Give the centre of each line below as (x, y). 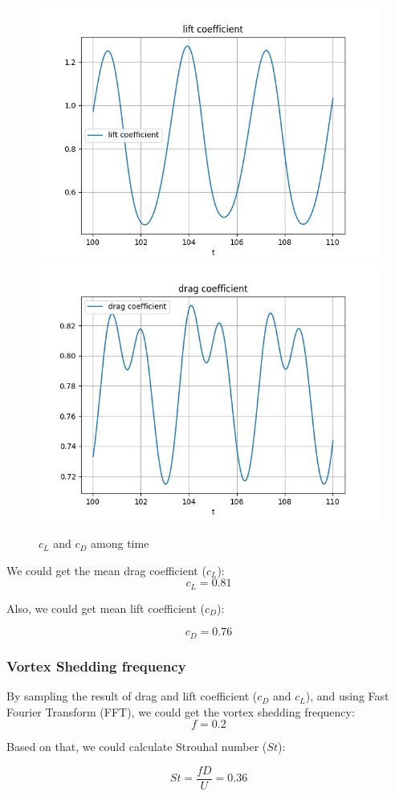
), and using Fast (347, 696)
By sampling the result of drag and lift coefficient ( (132, 696)
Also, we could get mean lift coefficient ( (106, 608)
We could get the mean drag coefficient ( (106, 570)
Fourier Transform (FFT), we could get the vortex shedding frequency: (181, 711)
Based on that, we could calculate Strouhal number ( (137, 747)
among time (120, 543)
